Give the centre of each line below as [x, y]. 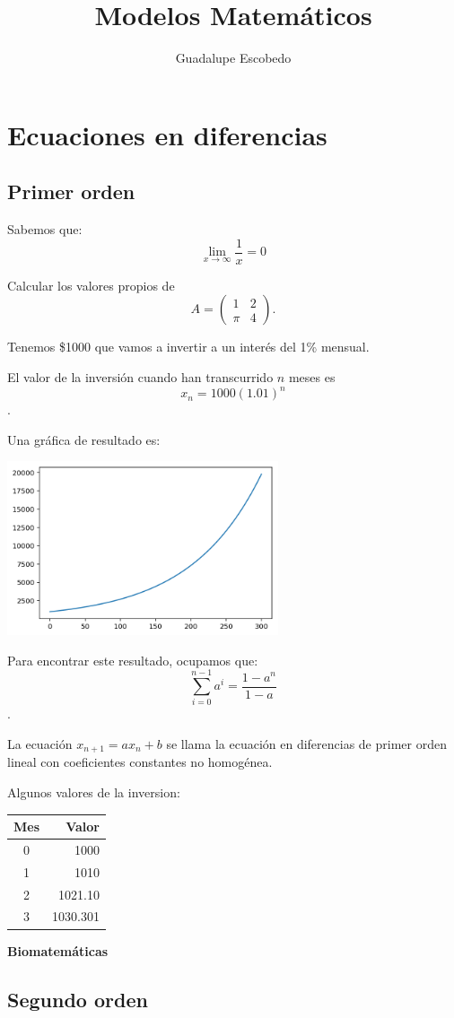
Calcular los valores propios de [91, 285]
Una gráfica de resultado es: [84, 439]
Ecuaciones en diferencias [167, 134]
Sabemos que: [45, 229]
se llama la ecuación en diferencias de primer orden [306, 743]
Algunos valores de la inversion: [94, 792]
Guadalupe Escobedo [233, 58]
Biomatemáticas [58, 950]
